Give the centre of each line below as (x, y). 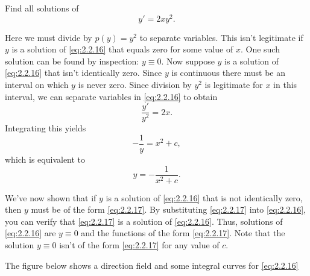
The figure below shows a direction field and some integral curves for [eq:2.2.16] (152, 265)
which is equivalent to (45, 159)
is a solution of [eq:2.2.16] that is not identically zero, (204, 197)
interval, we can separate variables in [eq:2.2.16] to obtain (111, 96)
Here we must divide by (49, 37)
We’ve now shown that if (51, 197)
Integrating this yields (46, 128)
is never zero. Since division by (135, 85)
